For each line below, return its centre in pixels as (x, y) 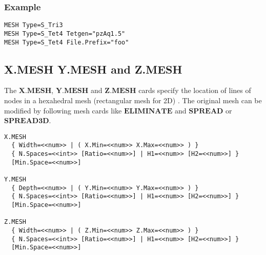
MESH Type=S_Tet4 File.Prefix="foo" (67, 42)
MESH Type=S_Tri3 (34, 25)
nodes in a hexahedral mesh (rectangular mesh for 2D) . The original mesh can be (133, 100)
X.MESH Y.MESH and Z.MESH (93, 69)
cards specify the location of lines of (195, 90)
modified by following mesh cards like (63, 110)
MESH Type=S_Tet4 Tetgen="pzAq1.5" (65, 33)
